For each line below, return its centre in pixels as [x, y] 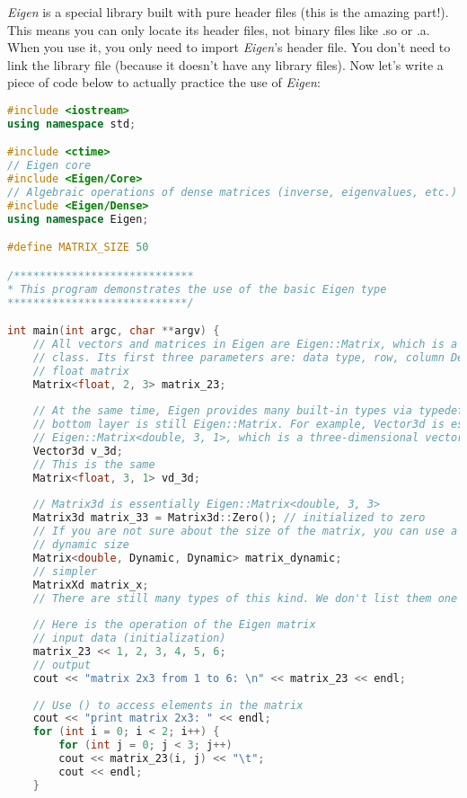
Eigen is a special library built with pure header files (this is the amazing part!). [228, 12]
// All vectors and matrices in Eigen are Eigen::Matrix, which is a [245, 344]
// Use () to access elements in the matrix [168, 705]
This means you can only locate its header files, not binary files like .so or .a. [219, 29]
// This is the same [94, 464]
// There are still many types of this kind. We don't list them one [245, 598]
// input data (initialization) [129, 638]
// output [62, 665]
